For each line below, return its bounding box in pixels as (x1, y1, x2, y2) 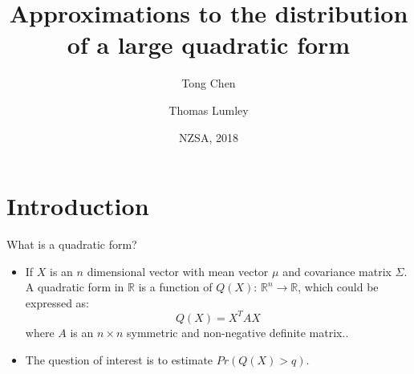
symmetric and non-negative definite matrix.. (127, 323, 349, 340)
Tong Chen (181, 75, 236, 91)
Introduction (6, 189, 149, 222)
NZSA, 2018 (179, 128, 238, 145)
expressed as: (25, 294, 89, 311)
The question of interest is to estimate (25, 351, 213, 368)
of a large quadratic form (67, 28, 351, 61)
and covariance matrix (282, 262, 392, 279)
